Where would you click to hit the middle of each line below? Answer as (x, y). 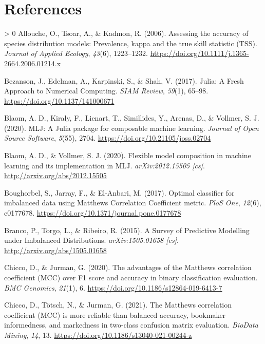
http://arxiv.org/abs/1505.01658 (55, 250)
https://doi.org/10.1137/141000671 (59, 100)
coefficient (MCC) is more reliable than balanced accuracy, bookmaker (115, 314)
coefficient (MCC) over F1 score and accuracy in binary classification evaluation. (131, 277)
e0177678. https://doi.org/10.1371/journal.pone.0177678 (93, 213)
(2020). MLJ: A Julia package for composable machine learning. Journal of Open (131, 128)
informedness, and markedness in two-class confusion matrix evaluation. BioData (131, 325)
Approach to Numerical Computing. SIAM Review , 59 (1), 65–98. (106, 91)
